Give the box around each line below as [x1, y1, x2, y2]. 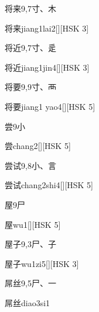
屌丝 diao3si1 [5, 296, 50, 308]
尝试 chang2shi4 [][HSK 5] [5, 179, 93, 191]
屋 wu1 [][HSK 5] [5, 218, 61, 230]
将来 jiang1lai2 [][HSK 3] [5, 22, 89, 34]
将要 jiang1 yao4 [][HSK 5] [5, 100, 95, 112]
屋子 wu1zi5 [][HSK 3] [5, 257, 79, 269]
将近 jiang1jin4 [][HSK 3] [5, 61, 90, 73]
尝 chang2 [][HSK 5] [5, 140, 71, 152]
